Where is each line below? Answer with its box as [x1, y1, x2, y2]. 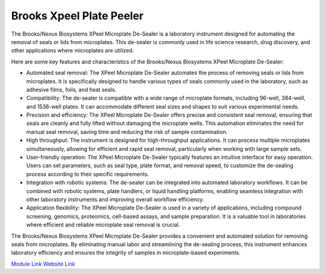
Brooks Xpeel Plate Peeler [11, 9, 144, 22]
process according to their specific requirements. [26, 170, 149, 177]
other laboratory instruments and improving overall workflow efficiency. [26, 196, 205, 203]
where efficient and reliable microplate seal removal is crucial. [26, 221, 181, 229]
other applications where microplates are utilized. [11, 47, 134, 54]
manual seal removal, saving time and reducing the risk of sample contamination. [26, 128, 228, 135]
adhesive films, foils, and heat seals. [26, 86, 117, 93]
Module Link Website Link [11, 260, 75, 267]
